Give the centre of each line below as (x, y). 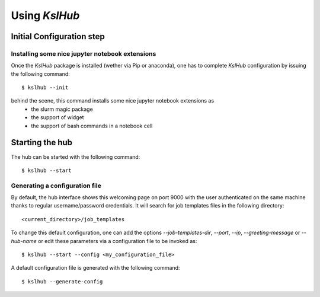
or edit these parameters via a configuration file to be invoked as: (117, 241)
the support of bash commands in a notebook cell (92, 126)
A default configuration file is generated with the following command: (95, 268)
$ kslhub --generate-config (62, 281)
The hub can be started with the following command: (76, 157)
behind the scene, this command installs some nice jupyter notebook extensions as (113, 101)
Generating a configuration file (56, 186)
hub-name (24, 241)
